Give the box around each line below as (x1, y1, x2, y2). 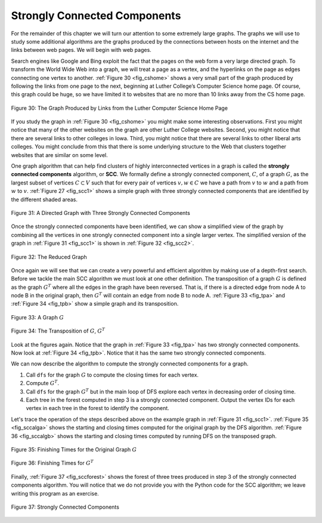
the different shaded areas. (11, 196, 78, 203)
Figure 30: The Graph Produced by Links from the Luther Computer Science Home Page (11, 104, 228, 112)
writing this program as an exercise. (11, 490, 100, 497)
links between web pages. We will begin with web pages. (11, 47, 151, 54)
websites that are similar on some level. (11, 151, 108, 158)
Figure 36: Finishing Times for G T (11, 459, 94, 467)
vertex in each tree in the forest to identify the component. (26, 405, 169, 412)
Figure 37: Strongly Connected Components (11, 503, 119, 510)
